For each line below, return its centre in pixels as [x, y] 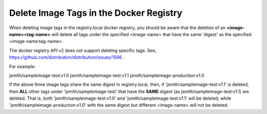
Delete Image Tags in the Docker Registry [96, 13]
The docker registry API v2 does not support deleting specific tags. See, [83, 50]
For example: [22, 66]
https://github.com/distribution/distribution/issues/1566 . [67, 57]
